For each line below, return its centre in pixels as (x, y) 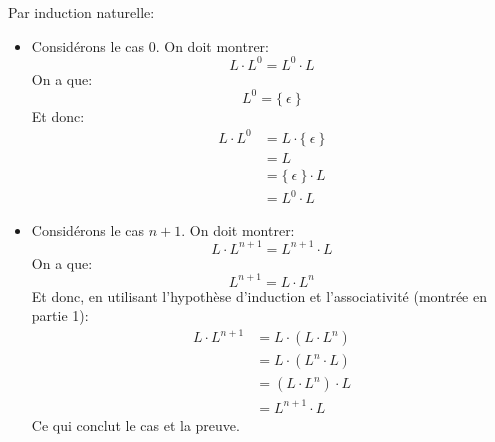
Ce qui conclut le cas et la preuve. (135, 425)
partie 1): (60, 315)
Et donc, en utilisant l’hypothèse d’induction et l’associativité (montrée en (259, 295)
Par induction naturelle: (81, 12)
